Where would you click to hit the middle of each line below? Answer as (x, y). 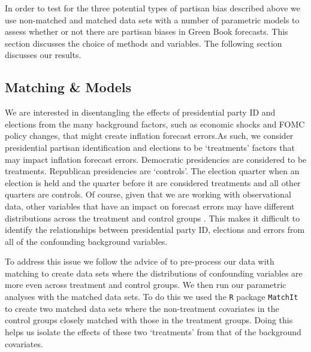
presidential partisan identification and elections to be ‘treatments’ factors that (150, 147)
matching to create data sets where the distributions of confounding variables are (154, 273)
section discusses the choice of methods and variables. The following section (144, 43)
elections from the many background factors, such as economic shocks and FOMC (155, 124)
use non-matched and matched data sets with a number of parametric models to (152, 19)
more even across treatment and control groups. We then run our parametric (146, 285)
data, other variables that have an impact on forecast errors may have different (150, 206)
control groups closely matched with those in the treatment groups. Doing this (149, 320)
